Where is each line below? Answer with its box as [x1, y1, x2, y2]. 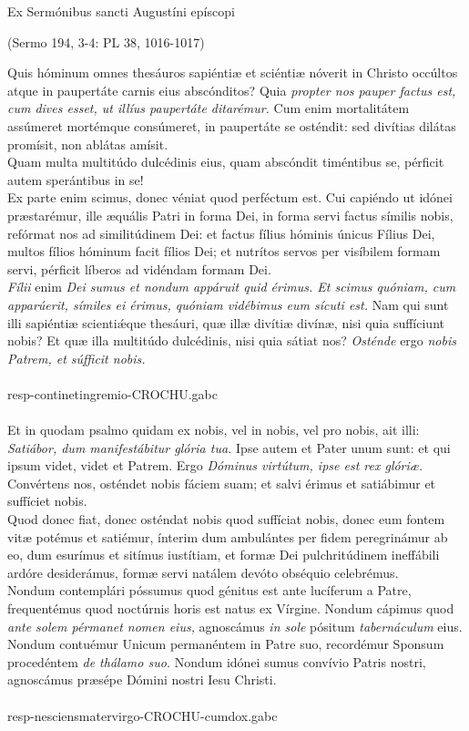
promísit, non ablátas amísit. [7, 134, 168, 153]
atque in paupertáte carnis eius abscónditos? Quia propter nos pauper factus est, [7, 80, 456, 99]
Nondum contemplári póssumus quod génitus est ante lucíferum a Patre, [7, 581, 412, 600]
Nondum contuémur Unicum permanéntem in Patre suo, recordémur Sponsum [7, 634, 444, 654]
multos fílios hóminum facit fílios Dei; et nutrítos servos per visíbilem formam [7, 242, 441, 261]
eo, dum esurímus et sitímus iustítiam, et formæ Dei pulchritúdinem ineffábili [7, 545, 440, 564]
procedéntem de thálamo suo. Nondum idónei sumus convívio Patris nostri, [7, 652, 426, 671]
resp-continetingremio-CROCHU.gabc [7, 384, 218, 403]
